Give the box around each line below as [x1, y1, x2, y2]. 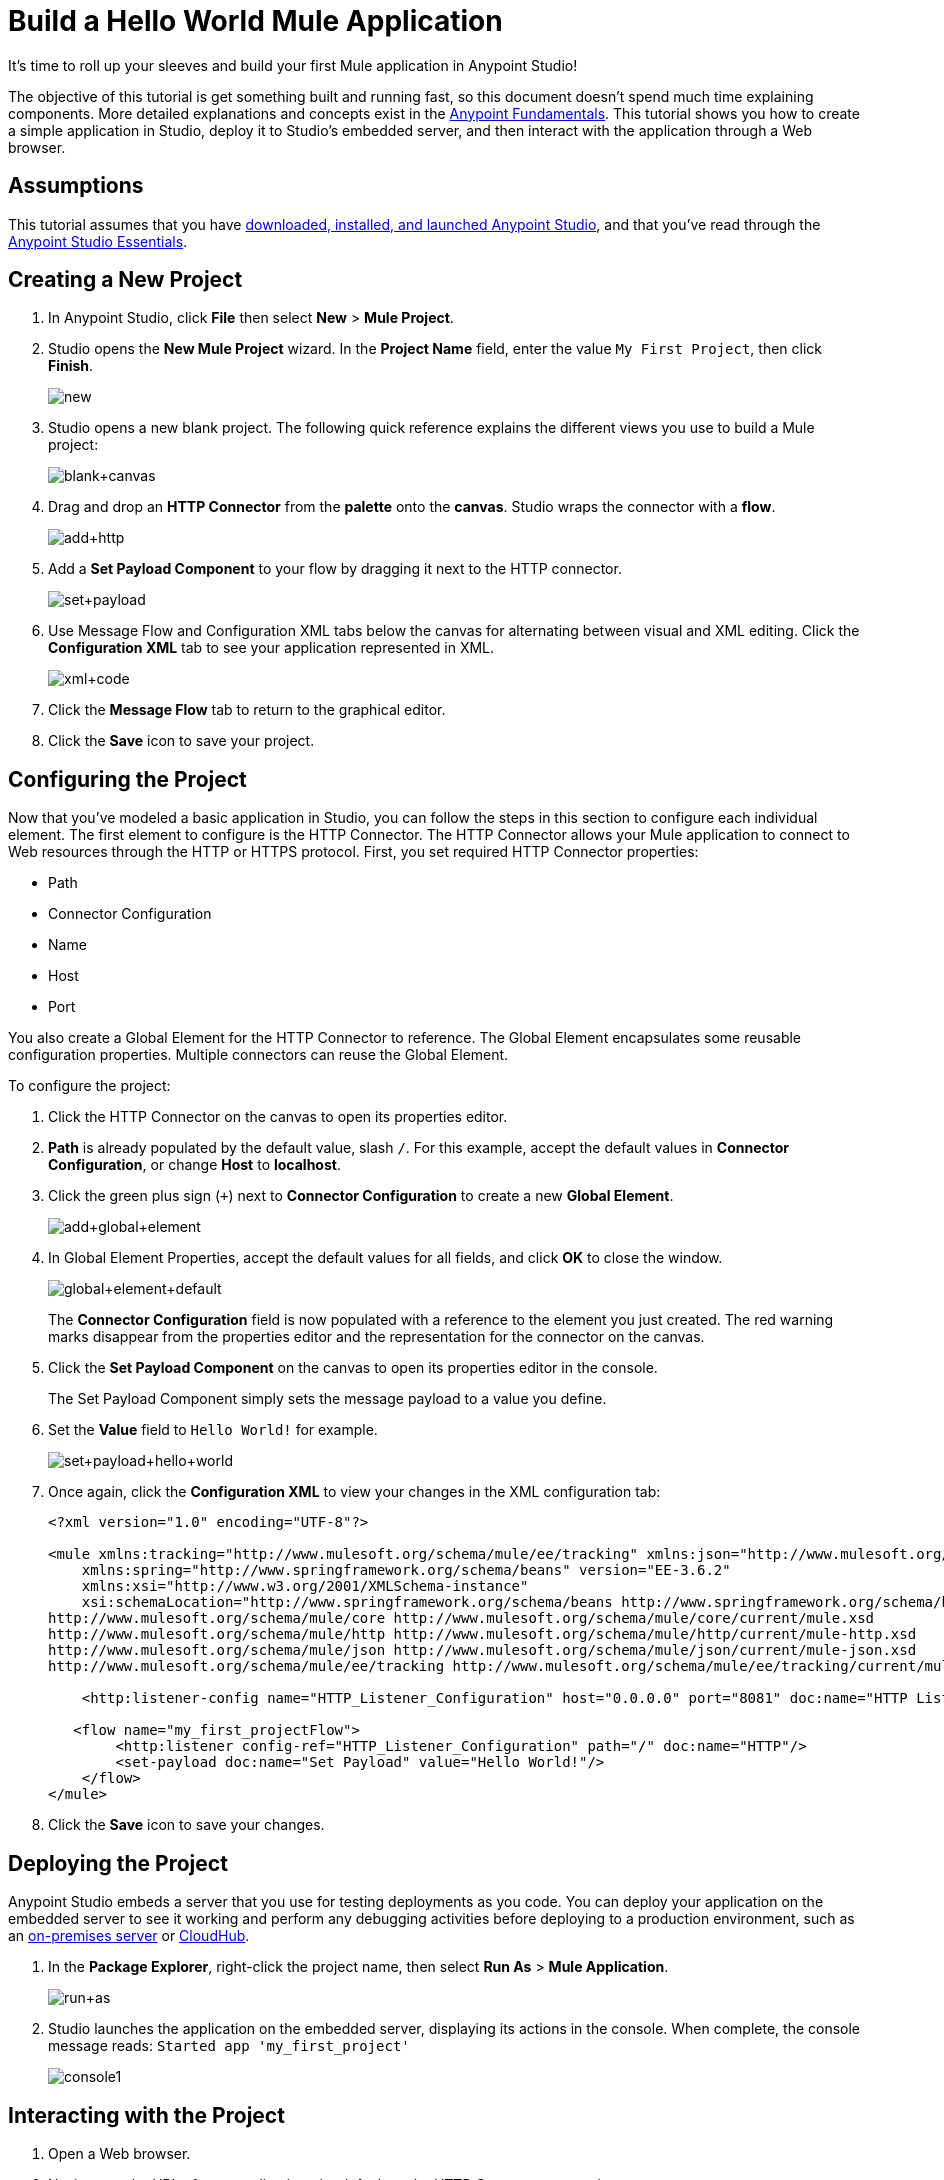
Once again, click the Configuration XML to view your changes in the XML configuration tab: [48, 1483, 661, 1501]
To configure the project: [8, 1077, 171, 1095]
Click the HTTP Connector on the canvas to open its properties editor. [48, 1108, 508, 1126]
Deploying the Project [8, 1850, 228, 1876]
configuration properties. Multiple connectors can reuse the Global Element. [8, 1046, 509, 1064]
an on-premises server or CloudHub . [8, 1927, 250, 1945]
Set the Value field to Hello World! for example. [48, 1421, 378, 1439]
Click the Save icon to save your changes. [48, 1816, 325, 1834]
